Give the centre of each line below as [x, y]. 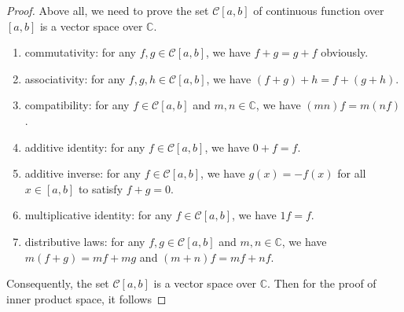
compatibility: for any [77, 105]
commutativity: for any [81, 52]
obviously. [345, 52]
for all [352, 173]
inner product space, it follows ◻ [86, 298]
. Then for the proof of [322, 283]
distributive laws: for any [85, 241]
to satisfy [101, 188]
